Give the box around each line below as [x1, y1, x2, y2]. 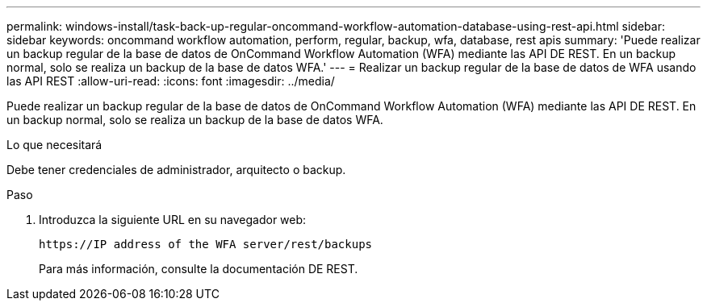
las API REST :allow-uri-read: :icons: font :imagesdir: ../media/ [6, 74, 335, 88]
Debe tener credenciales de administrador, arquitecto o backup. [6, 163, 346, 176]
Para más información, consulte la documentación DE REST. [39, 262, 358, 276]
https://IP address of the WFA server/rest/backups [39, 238, 373, 251]
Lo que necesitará [6, 138, 102, 151]
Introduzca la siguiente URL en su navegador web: [39, 213, 307, 226]
